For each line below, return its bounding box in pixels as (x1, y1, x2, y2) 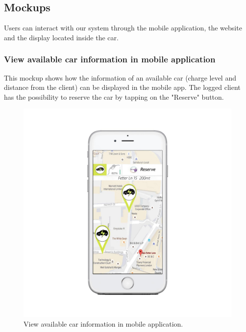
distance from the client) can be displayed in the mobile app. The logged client (4, 82, 241, 92)
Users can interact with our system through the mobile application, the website (4, 23, 242, 33)
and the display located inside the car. (4, 32, 119, 42)
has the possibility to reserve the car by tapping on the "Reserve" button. (4, 91, 224, 102)
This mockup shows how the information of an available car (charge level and (4, 72, 236, 83)
